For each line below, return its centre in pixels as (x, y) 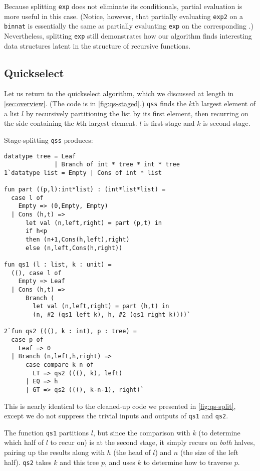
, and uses (120, 462)
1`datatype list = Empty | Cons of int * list (83, 173)
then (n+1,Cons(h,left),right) (77, 240)
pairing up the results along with (54, 452)
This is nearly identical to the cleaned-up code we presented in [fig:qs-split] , (120, 406)
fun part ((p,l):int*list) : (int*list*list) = (85, 190)
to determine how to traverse (188, 462)
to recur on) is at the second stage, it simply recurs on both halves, (153, 442)
